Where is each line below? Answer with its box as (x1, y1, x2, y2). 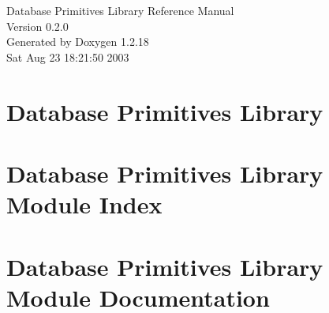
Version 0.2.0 (6, 17, 69, 34)
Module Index (6, 188, 163, 221)
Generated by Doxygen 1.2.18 (6, 33, 149, 50)
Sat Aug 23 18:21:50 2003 (6, 48, 129, 65)
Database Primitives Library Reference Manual (6, 2, 234, 18)
